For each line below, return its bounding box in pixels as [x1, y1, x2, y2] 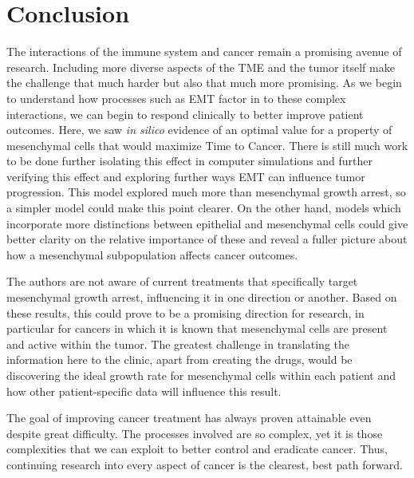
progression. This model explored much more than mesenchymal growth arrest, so [6, 184, 406, 200]
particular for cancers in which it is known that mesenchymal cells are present [6, 320, 388, 337]
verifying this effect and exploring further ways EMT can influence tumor [6, 168, 365, 184]
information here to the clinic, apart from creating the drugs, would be [6, 351, 353, 368]
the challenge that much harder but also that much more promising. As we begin [6, 74, 402, 91]
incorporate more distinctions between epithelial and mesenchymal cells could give [6, 215, 408, 231]
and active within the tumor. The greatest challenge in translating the [6, 335, 349, 352]
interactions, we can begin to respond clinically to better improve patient [6, 105, 364, 122]
